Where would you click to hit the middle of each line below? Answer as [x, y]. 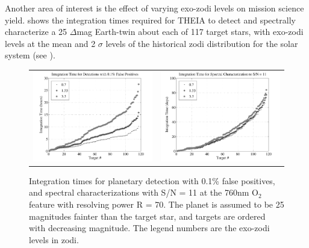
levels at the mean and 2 [50, 43]
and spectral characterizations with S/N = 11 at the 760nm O [144, 192]
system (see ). [30, 55]
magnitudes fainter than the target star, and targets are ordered [147, 216]
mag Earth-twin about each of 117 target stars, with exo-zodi [190, 32]
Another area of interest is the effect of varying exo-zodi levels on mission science [154, 8]
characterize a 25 [36, 32]
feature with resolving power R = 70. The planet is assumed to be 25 [157, 204]
